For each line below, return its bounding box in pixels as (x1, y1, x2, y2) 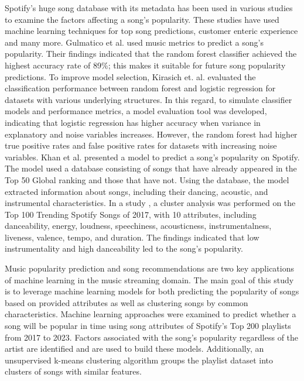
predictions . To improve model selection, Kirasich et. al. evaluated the (5, 70, 256, 83)
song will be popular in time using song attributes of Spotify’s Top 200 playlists (5, 320, 291, 332)
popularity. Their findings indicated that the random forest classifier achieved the (5, 47, 297, 60)
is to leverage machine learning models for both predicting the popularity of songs (5, 285, 299, 297)
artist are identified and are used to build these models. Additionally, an (5, 342, 264, 355)
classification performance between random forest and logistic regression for (5, 82, 276, 94)
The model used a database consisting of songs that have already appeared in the (5, 162, 297, 174)
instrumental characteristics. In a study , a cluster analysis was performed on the (5, 197, 296, 209)
